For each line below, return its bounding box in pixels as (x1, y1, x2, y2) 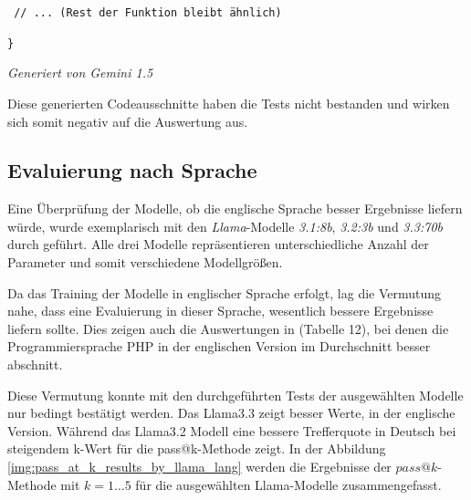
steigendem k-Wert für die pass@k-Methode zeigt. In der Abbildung (7, 439, 386, 458)
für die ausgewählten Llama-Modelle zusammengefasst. (135, 474, 442, 494)
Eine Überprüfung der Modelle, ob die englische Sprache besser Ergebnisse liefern (7, 199, 463, 218)
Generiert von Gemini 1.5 (7, 63, 153, 82)
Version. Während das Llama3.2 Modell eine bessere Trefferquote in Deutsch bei (7, 421, 456, 440)
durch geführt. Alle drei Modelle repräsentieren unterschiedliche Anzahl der (7, 234, 429, 254)
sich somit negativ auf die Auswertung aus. (7, 111, 248, 130)
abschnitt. (7, 355, 63, 374)
